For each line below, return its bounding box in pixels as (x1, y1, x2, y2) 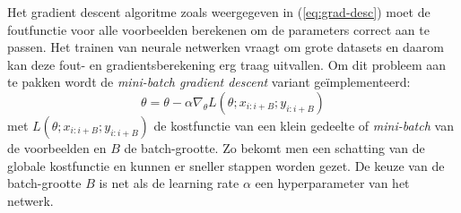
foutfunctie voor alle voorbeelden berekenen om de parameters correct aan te (7, 20, 430, 38)
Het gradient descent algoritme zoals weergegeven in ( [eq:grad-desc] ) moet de (7, 3, 431, 21)
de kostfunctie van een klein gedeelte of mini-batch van (153, 115, 454, 134)
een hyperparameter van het (255, 174, 410, 192)
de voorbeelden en (7, 138, 107, 157)
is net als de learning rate (99, 174, 239, 192)
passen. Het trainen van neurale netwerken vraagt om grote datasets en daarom (7, 38, 445, 56)
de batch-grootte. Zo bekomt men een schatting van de (124, 138, 425, 157)
